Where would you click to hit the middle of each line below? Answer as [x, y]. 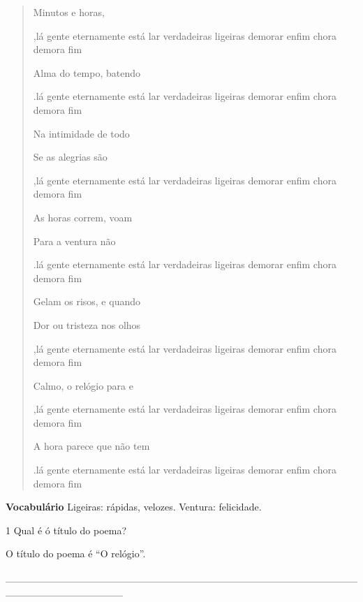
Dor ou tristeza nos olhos [87, 324]
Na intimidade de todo [81, 133]
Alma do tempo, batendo [87, 72]
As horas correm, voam [83, 217]
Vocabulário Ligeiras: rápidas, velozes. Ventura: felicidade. [134, 507]
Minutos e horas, [69, 12]
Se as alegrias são [70, 157]
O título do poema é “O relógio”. [76, 553]
